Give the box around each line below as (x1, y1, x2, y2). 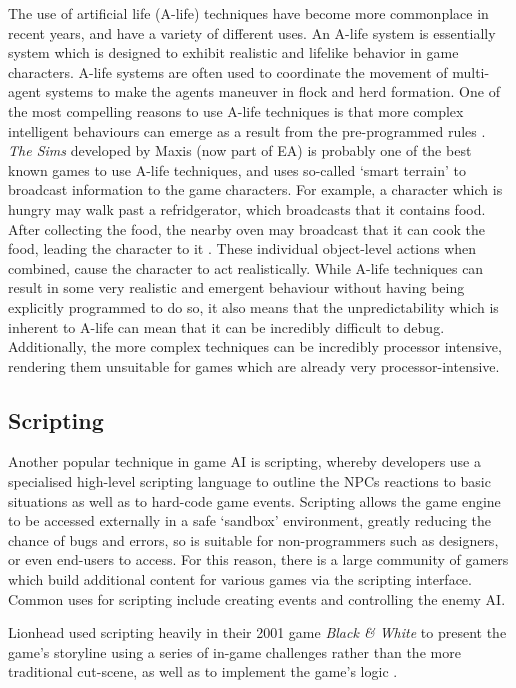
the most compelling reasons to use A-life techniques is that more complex (8, 100, 464, 121)
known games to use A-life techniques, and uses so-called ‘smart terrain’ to (8, 159, 466, 180)
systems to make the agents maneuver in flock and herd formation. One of (45, 81, 500, 102)
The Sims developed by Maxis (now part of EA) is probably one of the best (8, 140, 472, 161)
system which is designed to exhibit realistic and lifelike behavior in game (8, 42, 459, 63)
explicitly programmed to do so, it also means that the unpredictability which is (8, 296, 499, 317)
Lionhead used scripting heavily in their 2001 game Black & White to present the (8, 622, 507, 643)
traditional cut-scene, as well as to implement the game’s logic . (8, 661, 398, 682)
